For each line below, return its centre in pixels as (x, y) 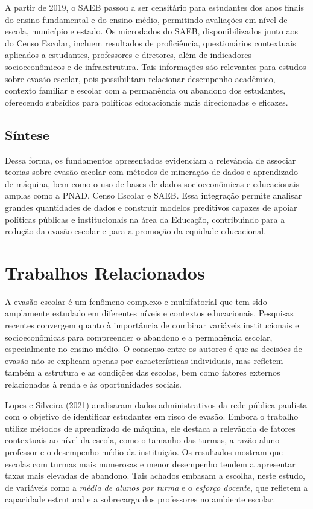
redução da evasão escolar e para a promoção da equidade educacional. (136, 231)
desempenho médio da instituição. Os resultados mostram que (168, 451)
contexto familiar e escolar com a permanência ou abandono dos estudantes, (145, 90)
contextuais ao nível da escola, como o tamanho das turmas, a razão (131, 440)
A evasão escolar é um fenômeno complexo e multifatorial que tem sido (136, 301)
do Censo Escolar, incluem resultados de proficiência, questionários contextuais (150, 43)
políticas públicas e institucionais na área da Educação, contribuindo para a (145, 219)
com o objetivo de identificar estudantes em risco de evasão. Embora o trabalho (152, 416)
